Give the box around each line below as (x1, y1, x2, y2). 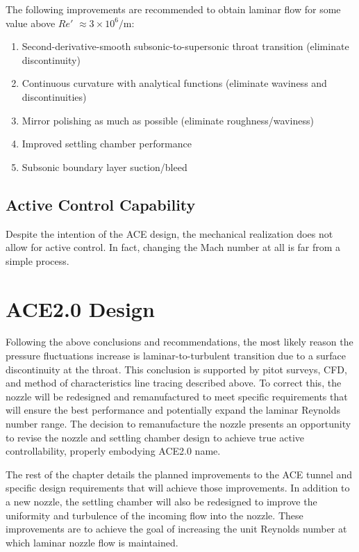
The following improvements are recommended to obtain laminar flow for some (6, 2, 341, 16)
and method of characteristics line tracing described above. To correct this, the (6, 375, 342, 390)
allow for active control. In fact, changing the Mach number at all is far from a (6, 240, 341, 254)
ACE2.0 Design (6, 294, 155, 323)
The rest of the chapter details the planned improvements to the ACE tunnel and (6, 466, 353, 481)
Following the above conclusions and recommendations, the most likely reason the (6, 334, 353, 349)
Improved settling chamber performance (22, 136, 192, 151)
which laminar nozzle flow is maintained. (6, 535, 178, 549)
